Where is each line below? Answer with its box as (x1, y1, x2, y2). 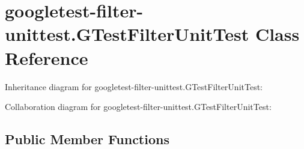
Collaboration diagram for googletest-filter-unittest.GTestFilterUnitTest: (5, 100, 272, 113)
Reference (5, 45, 88, 70)
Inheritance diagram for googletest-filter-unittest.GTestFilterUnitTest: (5, 80, 263, 93)
